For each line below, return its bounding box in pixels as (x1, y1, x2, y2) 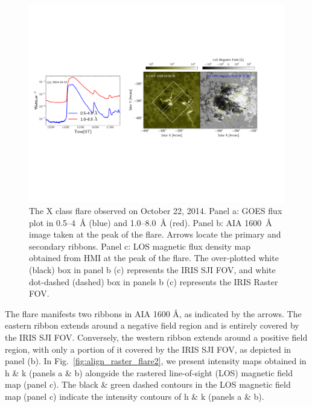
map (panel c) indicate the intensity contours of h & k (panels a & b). (5, 390, 264, 403)
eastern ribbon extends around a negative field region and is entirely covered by (5, 319, 299, 332)
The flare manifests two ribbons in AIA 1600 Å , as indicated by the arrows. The (5, 307, 302, 320)
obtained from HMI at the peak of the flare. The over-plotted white (29, 251, 279, 264)
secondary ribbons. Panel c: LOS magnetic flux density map (29, 239, 251, 252)
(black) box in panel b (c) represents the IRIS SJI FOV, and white (29, 263, 276, 276)
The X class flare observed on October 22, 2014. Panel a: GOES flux (29, 204, 282, 217)
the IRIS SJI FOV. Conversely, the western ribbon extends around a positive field (5, 331, 308, 344)
